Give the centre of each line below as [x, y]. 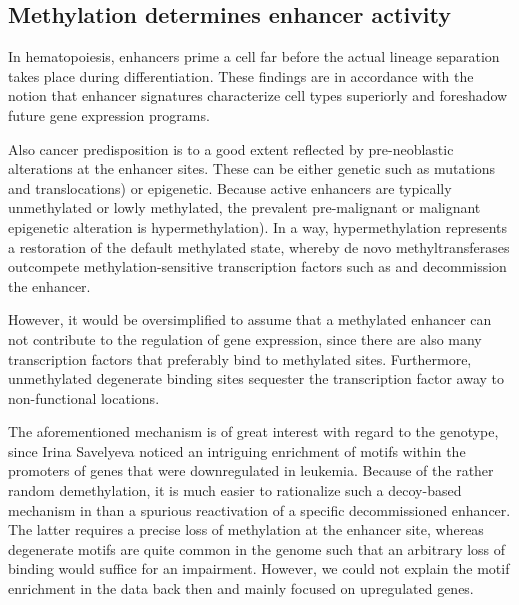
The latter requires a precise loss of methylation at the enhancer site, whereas [246, 529]
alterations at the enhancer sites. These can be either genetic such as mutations [252, 168]
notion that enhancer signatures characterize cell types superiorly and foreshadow [258, 95]
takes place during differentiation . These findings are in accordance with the [241, 75]
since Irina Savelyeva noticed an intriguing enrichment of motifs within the [237, 450]
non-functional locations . [84, 397]
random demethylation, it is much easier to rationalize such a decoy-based [235, 490]
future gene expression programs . [109, 114]
